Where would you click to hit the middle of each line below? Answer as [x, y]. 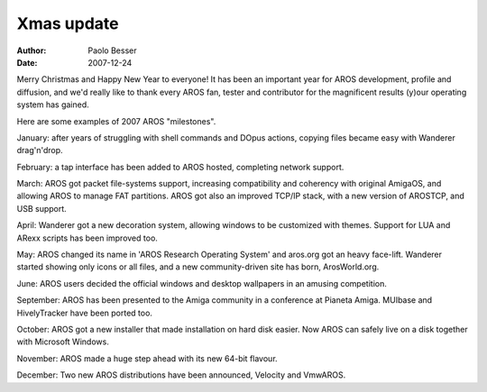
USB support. [41, 208]
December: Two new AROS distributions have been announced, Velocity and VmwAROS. [181, 375]
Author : [32, 50]
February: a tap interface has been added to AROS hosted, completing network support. [180, 167]
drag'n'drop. [40, 150]
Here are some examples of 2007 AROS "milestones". [116, 121]
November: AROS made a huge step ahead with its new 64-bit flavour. [147, 358]
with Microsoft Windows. [63, 342]
